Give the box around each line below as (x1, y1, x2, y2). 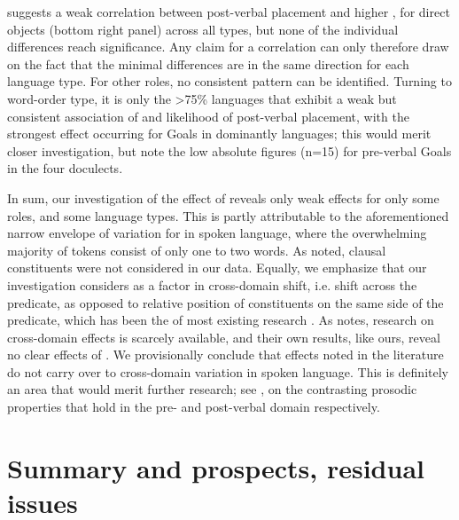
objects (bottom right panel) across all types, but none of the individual (7, 20, 399, 38)
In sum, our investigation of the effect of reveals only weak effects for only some (7, 188, 440, 207)
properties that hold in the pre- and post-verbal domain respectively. (7, 398, 380, 416)
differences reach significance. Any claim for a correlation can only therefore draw (7, 37, 449, 56)
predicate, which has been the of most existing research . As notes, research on (7, 311, 434, 329)
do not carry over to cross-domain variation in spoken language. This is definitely (7, 362, 448, 381)
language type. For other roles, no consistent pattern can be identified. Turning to (7, 72, 452, 91)
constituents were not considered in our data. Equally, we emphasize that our (7, 258, 427, 277)
